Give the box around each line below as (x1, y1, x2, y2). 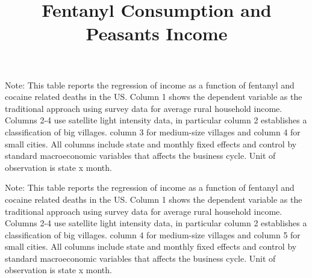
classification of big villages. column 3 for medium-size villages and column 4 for (5, 125, 301, 138)
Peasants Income (86, 21, 228, 46)
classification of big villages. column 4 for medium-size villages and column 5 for (5, 228, 301, 241)
